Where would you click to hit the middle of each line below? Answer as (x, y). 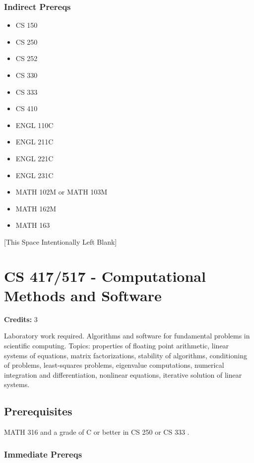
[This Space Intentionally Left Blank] (61, 241)
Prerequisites (38, 411)
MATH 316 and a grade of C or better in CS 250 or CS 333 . (97, 432)
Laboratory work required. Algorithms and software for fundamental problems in (127, 336)
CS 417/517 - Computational (105, 276)
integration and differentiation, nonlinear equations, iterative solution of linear (123, 374)
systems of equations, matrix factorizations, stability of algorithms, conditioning (126, 355)
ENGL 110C (34, 125)
